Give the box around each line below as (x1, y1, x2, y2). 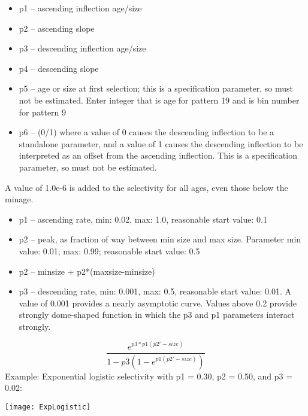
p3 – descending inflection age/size (19, 42, 146, 54)
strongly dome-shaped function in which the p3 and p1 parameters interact (19, 308, 295, 321)
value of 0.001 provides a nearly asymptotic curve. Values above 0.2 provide (19, 296, 297, 309)
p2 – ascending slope (19, 22, 95, 34)
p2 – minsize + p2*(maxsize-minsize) (19, 265, 155, 277)
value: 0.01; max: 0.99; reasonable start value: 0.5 (19, 244, 200, 257)
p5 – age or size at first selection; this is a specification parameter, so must (19, 82, 294, 95)
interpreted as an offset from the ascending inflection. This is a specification (19, 149, 297, 162)
